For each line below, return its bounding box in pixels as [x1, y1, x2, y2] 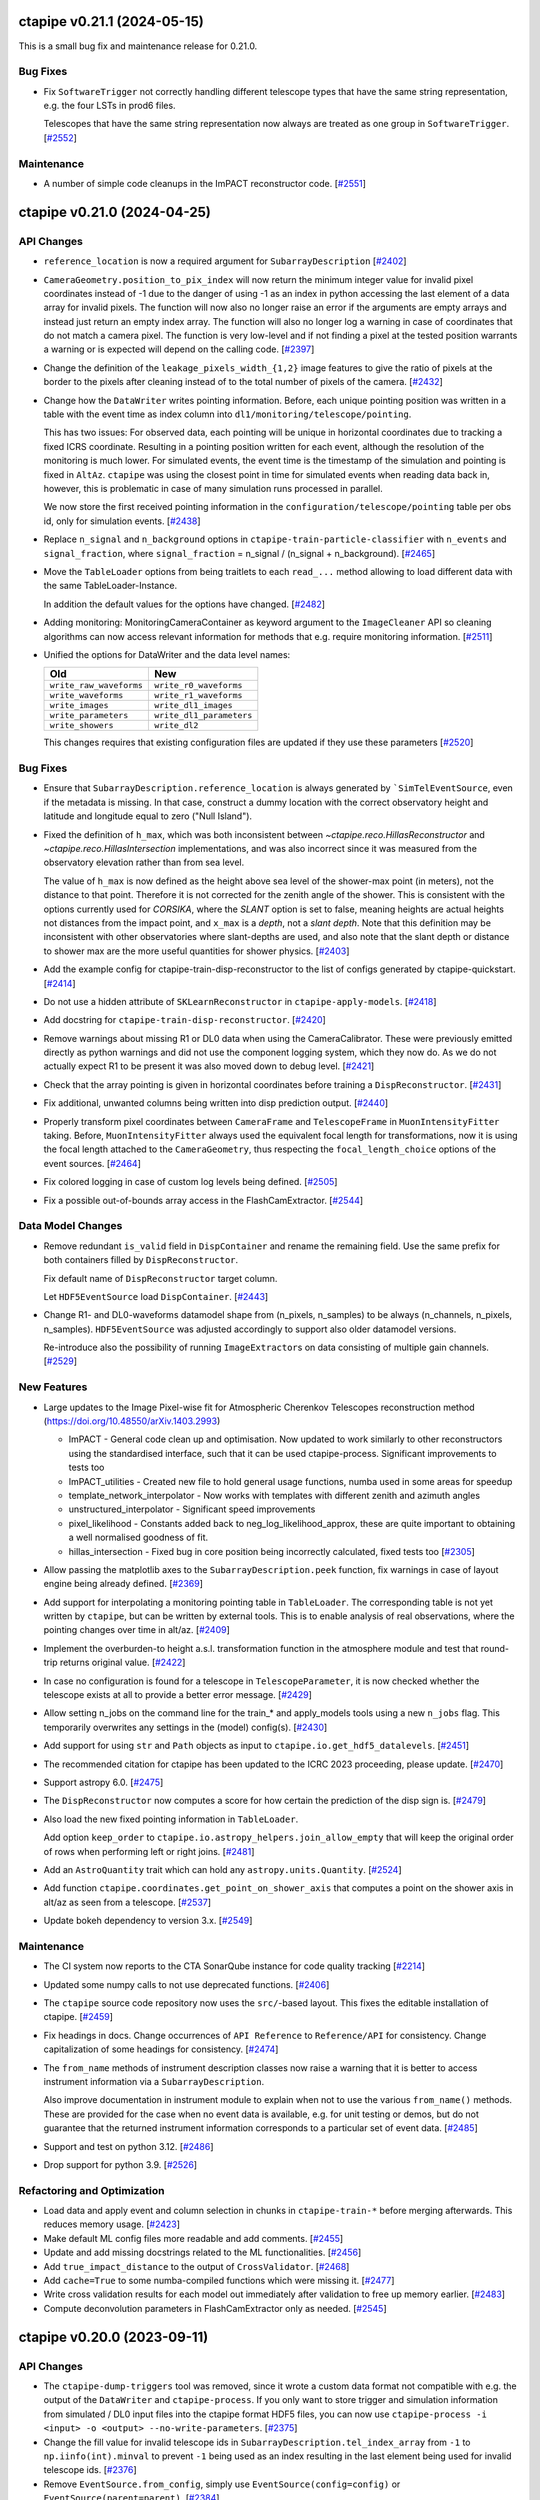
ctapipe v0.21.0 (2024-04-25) [18, 203, 212, 220]
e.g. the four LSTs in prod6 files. [43, 100, 176, 112]
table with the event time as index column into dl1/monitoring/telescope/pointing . [43, 408, 412, 420]
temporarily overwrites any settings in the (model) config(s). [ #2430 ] [43, 1721, 328, 1733]
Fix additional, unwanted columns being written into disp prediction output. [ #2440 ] [43, 1097, 389, 1109]
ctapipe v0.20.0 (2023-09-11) [18, 2328, 209, 2345]
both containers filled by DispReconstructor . [43, 1254, 239, 1266]
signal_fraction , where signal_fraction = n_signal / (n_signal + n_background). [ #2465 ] [43, 547, 436, 559]
